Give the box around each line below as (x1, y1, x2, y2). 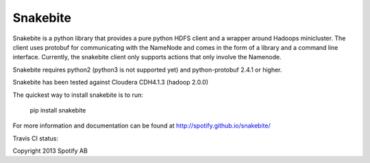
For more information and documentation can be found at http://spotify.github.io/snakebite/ (12, 121, 271, 130)
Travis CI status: (12, 134, 58, 143)
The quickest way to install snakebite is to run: (12, 91, 143, 99)
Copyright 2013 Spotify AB (12, 147, 88, 155)
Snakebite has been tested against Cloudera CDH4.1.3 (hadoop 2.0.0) (12, 78, 209, 87)
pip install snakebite (29, 106, 86, 114)
